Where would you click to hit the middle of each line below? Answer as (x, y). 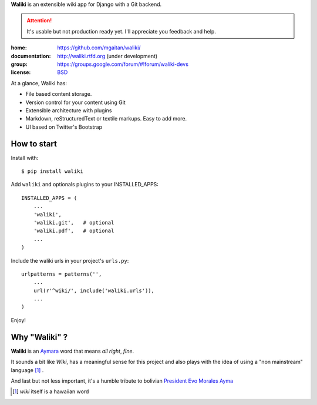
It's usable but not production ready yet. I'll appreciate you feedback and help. (122, 31)
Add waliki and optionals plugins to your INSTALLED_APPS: (85, 185)
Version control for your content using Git (75, 102)
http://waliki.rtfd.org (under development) (107, 56)
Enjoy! (18, 320)
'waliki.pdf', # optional (74, 231)
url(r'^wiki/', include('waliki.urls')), (94, 290)
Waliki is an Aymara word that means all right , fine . (72, 351)
